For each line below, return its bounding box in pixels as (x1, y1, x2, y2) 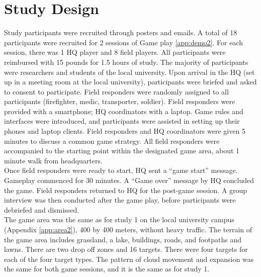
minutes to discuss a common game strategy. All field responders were (4, 135, 220, 146)
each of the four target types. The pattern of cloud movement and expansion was (4, 253, 254, 264)
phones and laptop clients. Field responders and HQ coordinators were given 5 (4, 126, 245, 136)
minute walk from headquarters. (4, 155, 103, 165)
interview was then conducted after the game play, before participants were (4, 195, 236, 205)
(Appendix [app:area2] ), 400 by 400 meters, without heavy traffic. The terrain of (4, 224, 252, 234)
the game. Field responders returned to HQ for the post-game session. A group (4, 184, 247, 195)
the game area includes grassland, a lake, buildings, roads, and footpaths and (4, 234, 241, 244)
